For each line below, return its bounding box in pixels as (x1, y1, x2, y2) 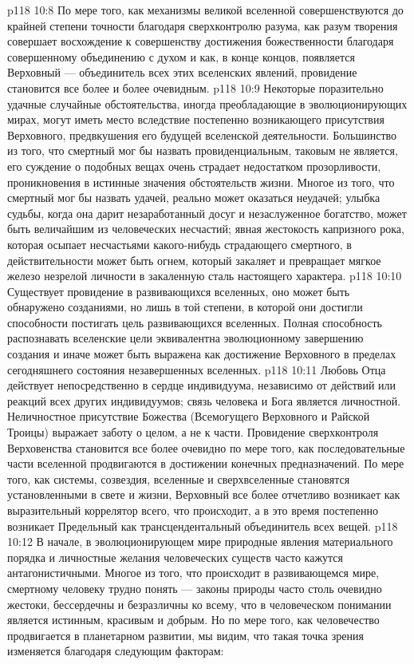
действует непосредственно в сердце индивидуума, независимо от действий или (7, 377, 396, 393)
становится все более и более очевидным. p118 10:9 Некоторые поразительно (7, 79, 384, 96)
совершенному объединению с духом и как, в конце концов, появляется (7, 48, 355, 65)
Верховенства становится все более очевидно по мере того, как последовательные (7, 439, 405, 456)
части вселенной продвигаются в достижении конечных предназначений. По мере (7, 455, 404, 472)
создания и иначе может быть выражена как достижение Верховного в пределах (7, 346, 396, 362)
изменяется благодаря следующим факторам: (7, 642, 224, 659)
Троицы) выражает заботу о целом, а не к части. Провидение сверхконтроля (7, 424, 379, 441)
